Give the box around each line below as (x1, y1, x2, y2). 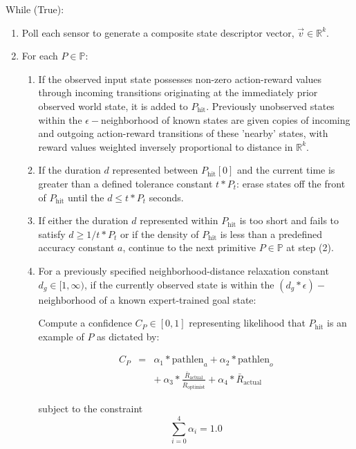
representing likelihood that (189, 315, 306, 330)
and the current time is (237, 163, 335, 177)
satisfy (38, 226, 66, 241)
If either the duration (38, 213, 129, 228)
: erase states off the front (236, 176, 346, 190)
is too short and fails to (239, 213, 339, 228)
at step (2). (286, 240, 334, 255)
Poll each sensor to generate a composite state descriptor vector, (21, 25, 294, 39)
